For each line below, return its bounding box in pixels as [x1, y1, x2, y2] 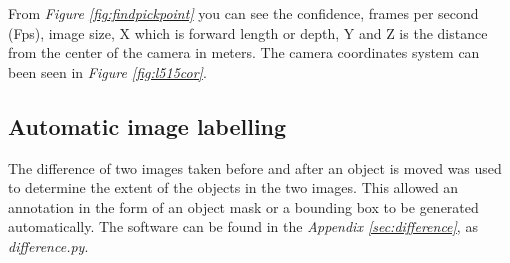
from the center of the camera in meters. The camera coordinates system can [8, 42, 480, 63]
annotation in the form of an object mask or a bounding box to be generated [8, 196, 479, 217]
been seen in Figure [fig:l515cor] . [8, 61, 207, 82]
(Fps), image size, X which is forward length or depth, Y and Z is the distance [8, 22, 488, 43]
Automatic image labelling [8, 110, 287, 141]
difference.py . [8, 235, 89, 256]
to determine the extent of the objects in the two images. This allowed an [8, 177, 459, 198]
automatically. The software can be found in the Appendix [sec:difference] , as [8, 216, 478, 237]
